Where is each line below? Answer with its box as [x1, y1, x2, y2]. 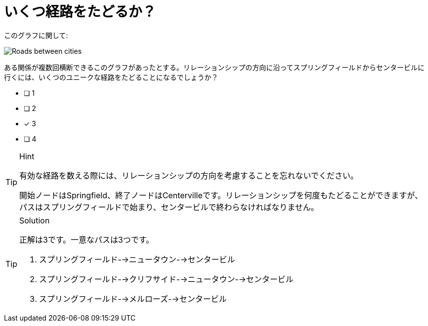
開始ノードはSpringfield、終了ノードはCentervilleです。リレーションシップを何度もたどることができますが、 [19, 190, 423, 200]
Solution [19, 215, 50, 225]
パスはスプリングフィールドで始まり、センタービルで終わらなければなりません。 [19, 202, 319, 212]
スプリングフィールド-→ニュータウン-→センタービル [39, 254, 235, 264]
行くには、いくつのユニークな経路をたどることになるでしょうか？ [4, 72, 218, 81]
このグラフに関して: [4, 31, 68, 39]
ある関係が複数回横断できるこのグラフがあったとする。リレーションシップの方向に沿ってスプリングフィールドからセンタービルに [4, 63, 425, 72]
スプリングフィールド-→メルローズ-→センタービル [39, 293, 227, 304]
